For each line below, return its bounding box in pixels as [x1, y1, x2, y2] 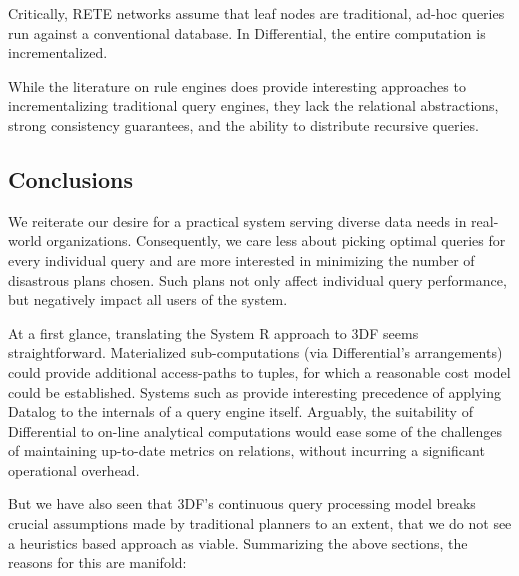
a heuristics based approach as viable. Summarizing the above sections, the [8, 532, 468, 553]
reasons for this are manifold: [8, 552, 187, 573]
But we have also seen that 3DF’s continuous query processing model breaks [8, 493, 476, 514]
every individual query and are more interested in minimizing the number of [8, 249, 475, 270]
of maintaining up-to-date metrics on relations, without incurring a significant [8, 440, 485, 461]
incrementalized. [8, 42, 108, 63]
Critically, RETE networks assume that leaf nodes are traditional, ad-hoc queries [8, 3, 505, 23]
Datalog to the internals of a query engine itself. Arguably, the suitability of [8, 401, 473, 422]
